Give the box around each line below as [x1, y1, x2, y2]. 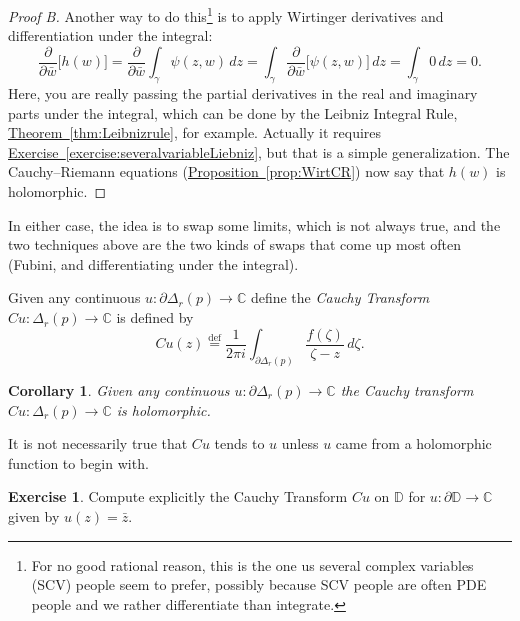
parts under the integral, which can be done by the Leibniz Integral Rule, [8, 102, 458, 123]
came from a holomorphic [335, 433, 492, 454]
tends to [214, 433, 265, 454]
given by [8, 505, 60, 526]
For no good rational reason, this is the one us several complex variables [31, 554, 474, 575]
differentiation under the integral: [8, 25, 213, 46]
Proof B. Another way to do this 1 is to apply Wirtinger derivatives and [8, 3, 444, 26]
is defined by [116, 307, 194, 328]
